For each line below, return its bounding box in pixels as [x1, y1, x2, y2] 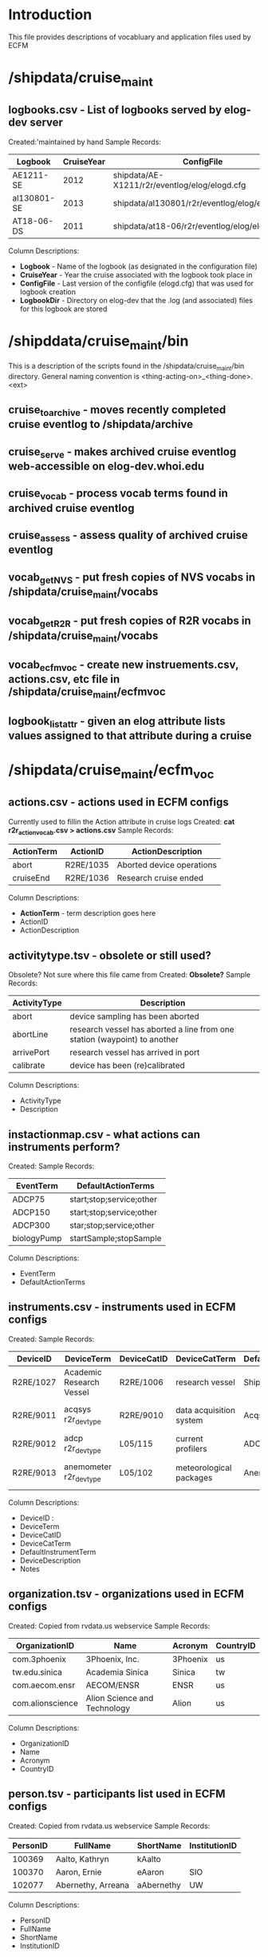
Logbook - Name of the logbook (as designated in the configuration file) [19, 262, 258, 271]
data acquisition [175, 1404, 235, 1416]
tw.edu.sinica [12, 1666, 62, 1677]
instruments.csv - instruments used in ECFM [8, 1300, 236, 1314]
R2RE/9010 [119, 1409, 164, 1420]
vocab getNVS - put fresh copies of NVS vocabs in [8, 570, 255, 585]
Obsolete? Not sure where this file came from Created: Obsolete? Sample [8, 970, 251, 980]
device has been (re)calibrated [69, 1060, 185, 1071]
